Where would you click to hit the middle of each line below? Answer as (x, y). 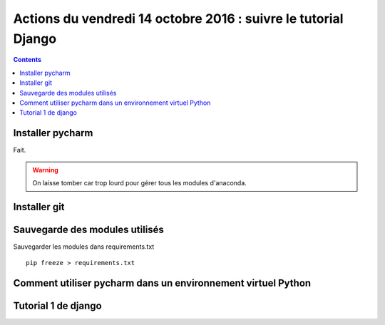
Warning (45, 170)
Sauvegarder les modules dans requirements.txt (84, 247)
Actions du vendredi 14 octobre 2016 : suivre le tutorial (178, 19)
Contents (27, 60)
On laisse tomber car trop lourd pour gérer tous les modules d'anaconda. (140, 182)
